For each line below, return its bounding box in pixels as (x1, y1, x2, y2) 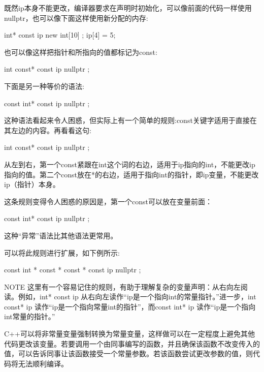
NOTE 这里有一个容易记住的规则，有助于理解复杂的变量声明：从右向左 (4, 281, 241, 292)
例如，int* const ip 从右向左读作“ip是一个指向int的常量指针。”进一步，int (18, 291, 256, 302)
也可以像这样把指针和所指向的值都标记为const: (4, 46, 157, 57)
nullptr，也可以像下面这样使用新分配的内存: (4, 12, 148, 23)
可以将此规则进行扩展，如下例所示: (4, 247, 120, 258)
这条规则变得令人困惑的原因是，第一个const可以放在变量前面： (4, 196, 212, 206)
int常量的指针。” (4, 311, 55, 322)
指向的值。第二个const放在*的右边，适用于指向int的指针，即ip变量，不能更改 (4, 169, 259, 179)
